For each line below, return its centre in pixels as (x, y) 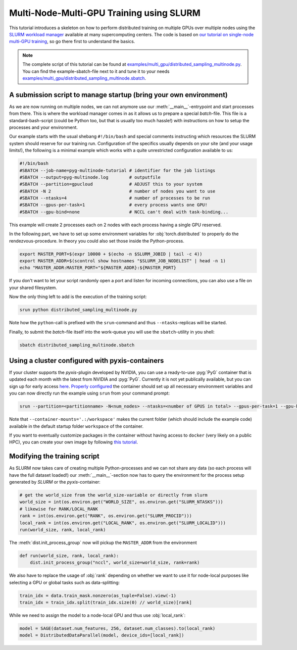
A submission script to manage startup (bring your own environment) (118, 95)
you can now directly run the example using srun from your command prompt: (90, 393)
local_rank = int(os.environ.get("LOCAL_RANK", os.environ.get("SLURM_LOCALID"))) (123, 523)
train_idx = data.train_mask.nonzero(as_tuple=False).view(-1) (98, 596)
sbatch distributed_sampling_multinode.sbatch (77, 345)
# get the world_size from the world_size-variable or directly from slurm (114, 495)
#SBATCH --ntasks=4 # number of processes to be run (115, 198)
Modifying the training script (54, 456)
